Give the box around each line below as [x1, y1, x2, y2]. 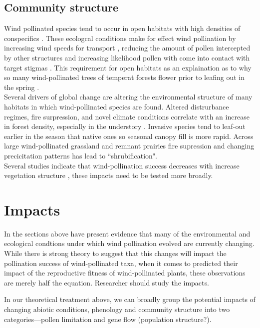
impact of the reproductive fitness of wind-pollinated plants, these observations [4, 267, 246, 278]
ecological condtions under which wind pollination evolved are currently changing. [4, 238, 255, 248]
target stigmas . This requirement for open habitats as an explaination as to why [4, 62, 252, 72]
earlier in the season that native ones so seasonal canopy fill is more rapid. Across [4, 130, 254, 141]
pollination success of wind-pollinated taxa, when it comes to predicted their [4, 257, 238, 268]
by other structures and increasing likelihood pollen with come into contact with [4, 52, 250, 62]
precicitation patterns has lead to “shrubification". [4, 150, 158, 160]
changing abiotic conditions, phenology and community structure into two [4, 303, 230, 314]
